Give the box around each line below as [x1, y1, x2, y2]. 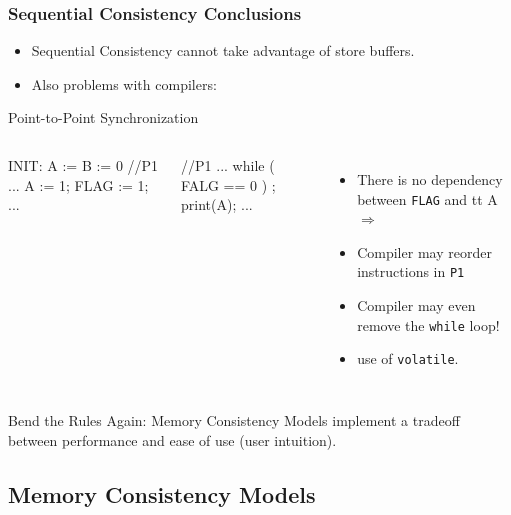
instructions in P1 [357, 261, 465, 282]
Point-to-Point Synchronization [8, 107, 199, 128]
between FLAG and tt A [357, 188, 498, 209]
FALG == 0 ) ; [181, 174, 276, 195]
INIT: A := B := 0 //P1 [8, 155, 159, 175]
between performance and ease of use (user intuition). [8, 429, 337, 450]
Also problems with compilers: [31, 73, 217, 94]
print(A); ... [181, 194, 253, 215]
